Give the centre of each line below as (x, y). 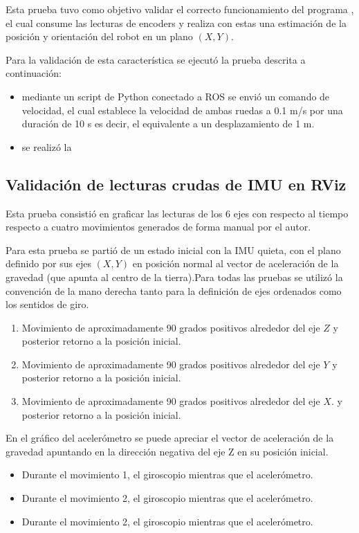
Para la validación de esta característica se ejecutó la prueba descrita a (156, 59)
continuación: (34, 73)
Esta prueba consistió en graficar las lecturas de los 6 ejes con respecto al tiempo (177, 213)
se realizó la (47, 146)
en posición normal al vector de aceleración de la (236, 263)
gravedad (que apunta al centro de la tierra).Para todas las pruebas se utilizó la (174, 277)
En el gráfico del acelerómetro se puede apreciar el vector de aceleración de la (170, 438)
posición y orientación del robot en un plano (99, 36)
